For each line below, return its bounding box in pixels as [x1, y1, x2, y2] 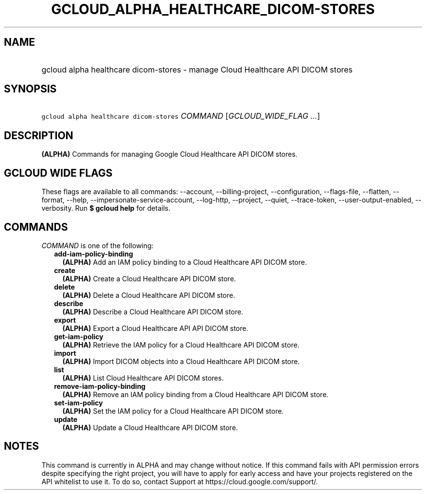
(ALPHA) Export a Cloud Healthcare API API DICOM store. [62, 324, 248, 332]
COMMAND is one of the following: [41, 241, 154, 250]
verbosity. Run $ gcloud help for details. [41, 204, 171, 213]
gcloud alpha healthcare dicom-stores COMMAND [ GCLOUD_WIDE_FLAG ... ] [41, 111, 320, 121]
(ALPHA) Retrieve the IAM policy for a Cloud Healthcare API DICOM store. [62, 340, 300, 349]
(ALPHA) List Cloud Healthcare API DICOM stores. [62, 373, 224, 382]
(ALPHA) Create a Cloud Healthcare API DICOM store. [62, 274, 236, 283]
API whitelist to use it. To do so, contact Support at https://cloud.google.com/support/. [41, 477, 318, 486]
